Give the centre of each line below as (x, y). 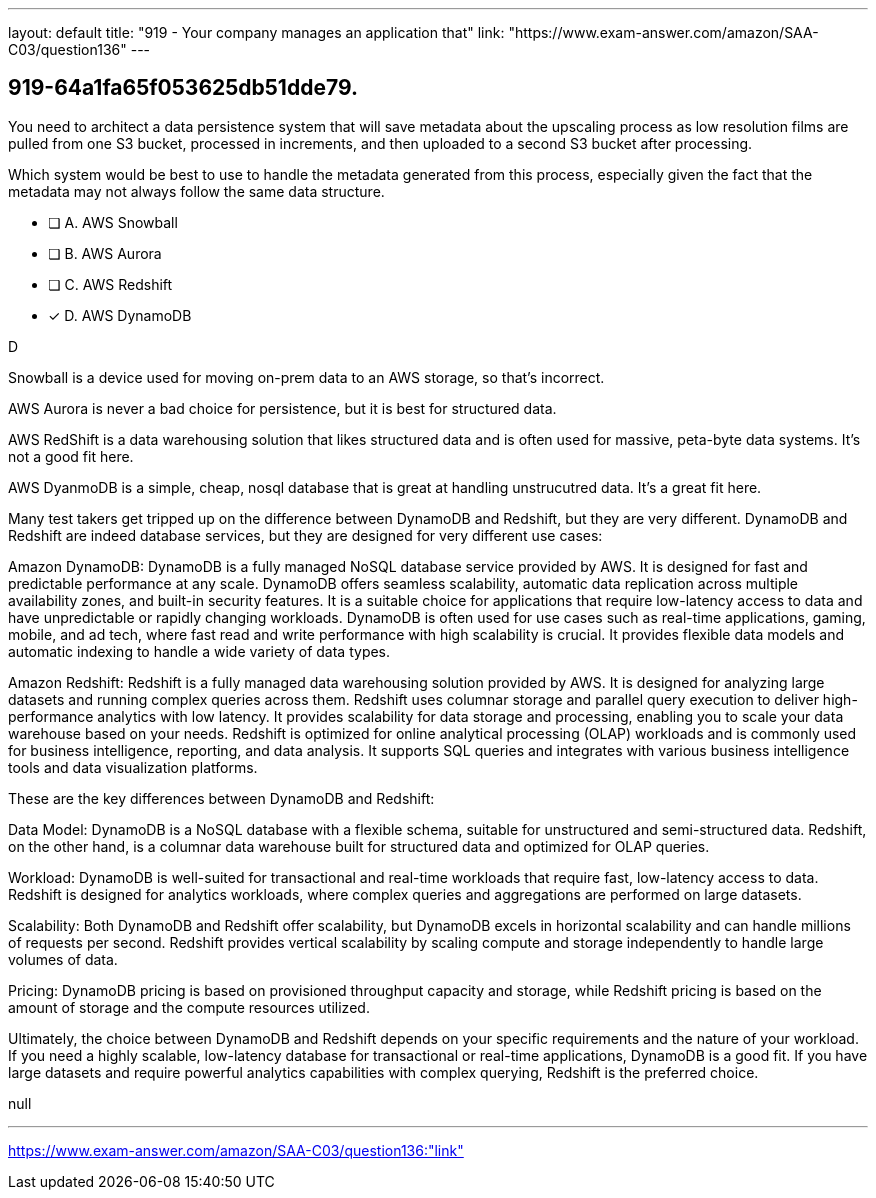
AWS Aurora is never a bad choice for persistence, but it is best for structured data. (282, 408)
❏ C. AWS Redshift (110, 284)
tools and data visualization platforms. (133, 767)
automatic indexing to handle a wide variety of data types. (199, 651)
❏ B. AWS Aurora (105, 253)
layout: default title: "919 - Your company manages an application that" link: (256, 32)
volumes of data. (63, 959)
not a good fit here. (71, 456)
